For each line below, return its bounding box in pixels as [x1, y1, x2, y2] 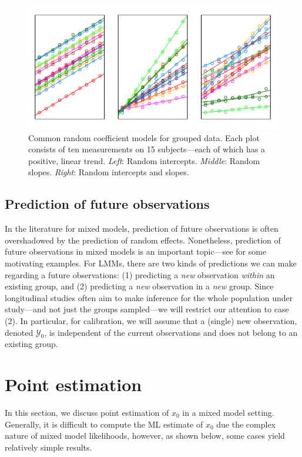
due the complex [216, 418, 276, 430]
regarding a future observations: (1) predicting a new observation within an [5, 268, 275, 281]
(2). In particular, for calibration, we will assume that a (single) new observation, [5, 314, 297, 326]
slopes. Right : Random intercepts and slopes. [28, 166, 189, 178]
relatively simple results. [5, 441, 92, 453]
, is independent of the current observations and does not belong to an [44, 326, 298, 338]
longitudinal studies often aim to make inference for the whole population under [5, 291, 293, 303]
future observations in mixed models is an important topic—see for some [5, 245, 267, 258]
